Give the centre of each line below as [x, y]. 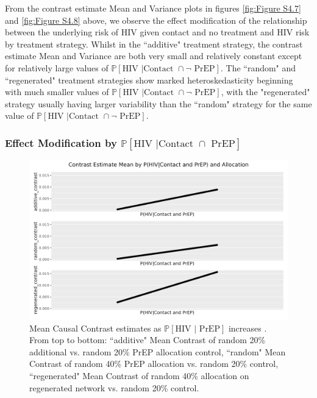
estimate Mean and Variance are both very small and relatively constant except [154, 56]
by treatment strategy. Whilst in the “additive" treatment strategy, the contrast [154, 44]
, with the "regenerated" [265, 92]
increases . [248, 328]
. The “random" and [258, 67]
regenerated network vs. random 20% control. [114, 387]
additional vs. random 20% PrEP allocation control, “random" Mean [158, 351]
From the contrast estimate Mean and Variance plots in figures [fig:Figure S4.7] [153, 8]
